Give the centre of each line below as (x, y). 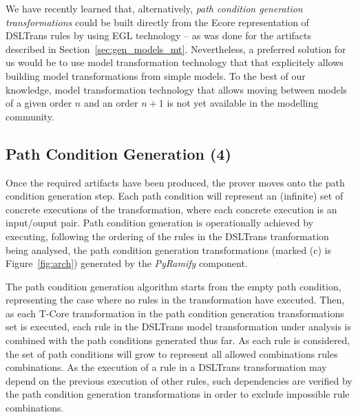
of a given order (39, 103)
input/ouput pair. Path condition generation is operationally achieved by (159, 223)
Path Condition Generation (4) (118, 153)
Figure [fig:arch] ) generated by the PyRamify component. (127, 263)
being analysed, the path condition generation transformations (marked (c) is (169, 249)
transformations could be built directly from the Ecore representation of (157, 22)
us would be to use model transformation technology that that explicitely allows (175, 62)
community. (30, 116)
